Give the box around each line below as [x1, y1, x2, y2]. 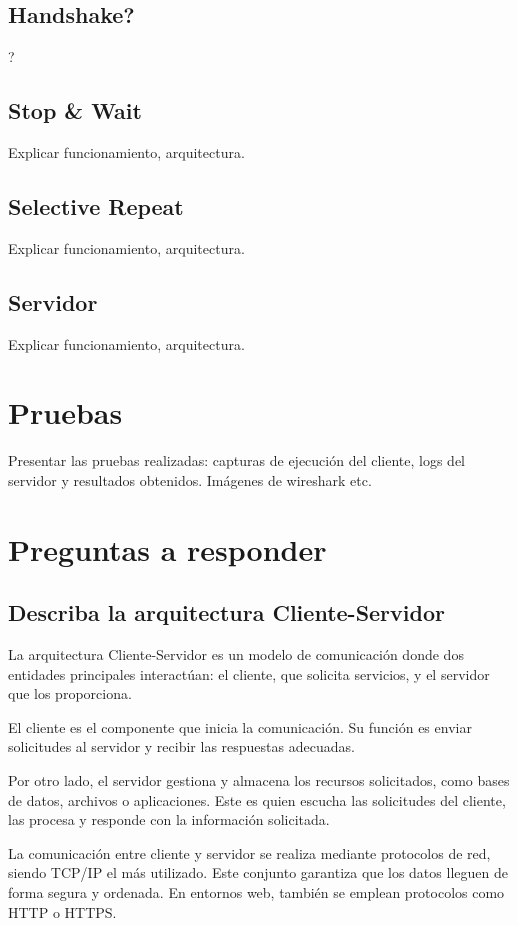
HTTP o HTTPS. [8, 901, 117, 922]
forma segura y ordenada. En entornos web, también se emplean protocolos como [8, 882, 505, 903]
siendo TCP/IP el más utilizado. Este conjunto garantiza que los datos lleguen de [8, 862, 508, 883]
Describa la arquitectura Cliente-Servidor [8, 597, 445, 628]
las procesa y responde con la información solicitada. [8, 809, 330, 830]
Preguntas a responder [8, 528, 327, 569]
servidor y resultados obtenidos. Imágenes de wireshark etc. [8, 469, 372, 490]
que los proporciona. [8, 683, 132, 704]
